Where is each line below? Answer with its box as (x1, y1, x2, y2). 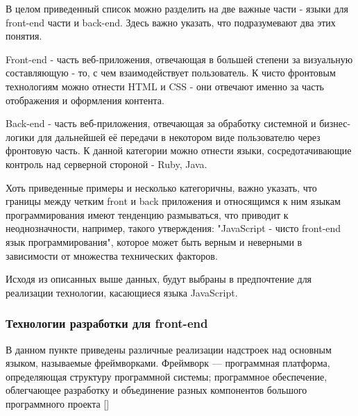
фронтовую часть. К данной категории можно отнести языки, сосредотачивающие (6, 143, 352, 158)
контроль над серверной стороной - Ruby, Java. (6, 156, 207, 171)
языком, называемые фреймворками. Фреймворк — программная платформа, (6, 356, 330, 370)
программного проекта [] (6, 396, 110, 410)
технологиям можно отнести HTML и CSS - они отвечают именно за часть (6, 78, 324, 93)
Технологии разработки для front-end (6, 315, 208, 332)
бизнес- (319, 116, 351, 131)
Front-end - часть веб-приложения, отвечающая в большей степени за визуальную (6, 51, 353, 66)
